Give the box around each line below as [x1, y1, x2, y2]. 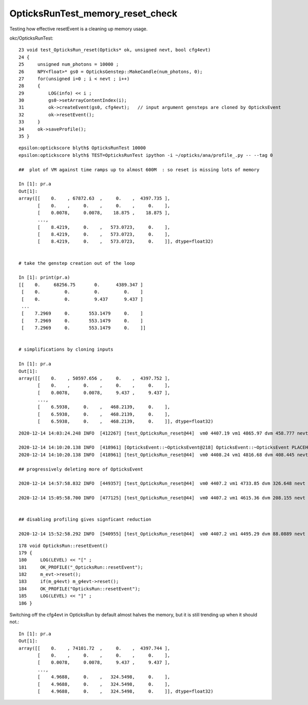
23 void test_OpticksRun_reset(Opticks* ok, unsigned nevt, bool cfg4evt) [18, 47, 211, 53]
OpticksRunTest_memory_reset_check [9, 8, 178, 19]
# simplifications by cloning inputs [18, 347, 114, 352]
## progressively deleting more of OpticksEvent [18, 466, 143, 472]
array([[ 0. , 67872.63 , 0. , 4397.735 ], [18, 195, 170, 202]
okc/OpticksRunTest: [9, 35, 53, 41]
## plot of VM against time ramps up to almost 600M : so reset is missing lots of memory [18, 167, 260, 172]
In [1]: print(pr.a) [18, 275, 70, 280]
